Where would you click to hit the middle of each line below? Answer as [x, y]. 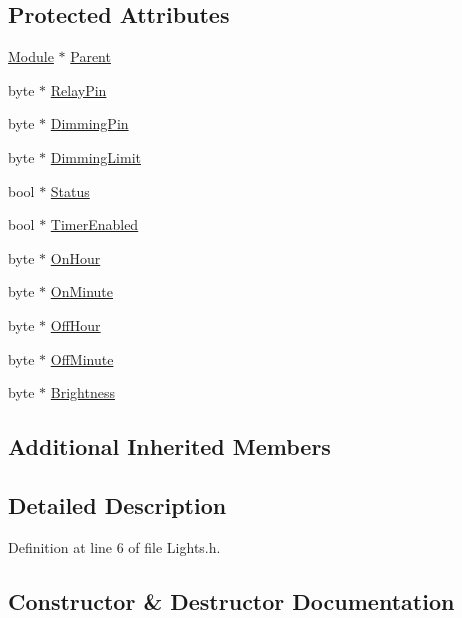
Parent [90, 56]
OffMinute [82, 358]
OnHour [75, 257]
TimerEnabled [94, 224]
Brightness [82, 392]
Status [70, 190]
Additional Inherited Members [169, 446]
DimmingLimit [96, 156]
